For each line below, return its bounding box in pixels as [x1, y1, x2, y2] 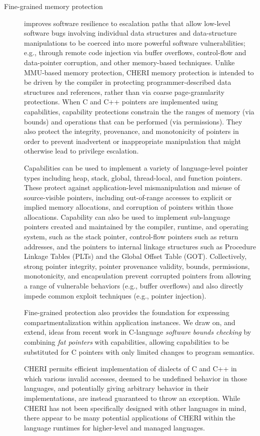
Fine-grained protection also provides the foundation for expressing [24, 307, 229, 318]
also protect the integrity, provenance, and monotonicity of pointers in [24, 126, 239, 136]
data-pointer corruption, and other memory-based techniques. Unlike [24, 57, 235, 67]
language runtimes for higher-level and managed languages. [24, 422, 205, 432]
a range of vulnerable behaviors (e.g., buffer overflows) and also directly [24, 280, 243, 291]
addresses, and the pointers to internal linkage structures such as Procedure [24, 241, 256, 251]
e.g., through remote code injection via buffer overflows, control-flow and [24, 47, 246, 58]
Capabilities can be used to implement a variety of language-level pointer [24, 162, 248, 173]
